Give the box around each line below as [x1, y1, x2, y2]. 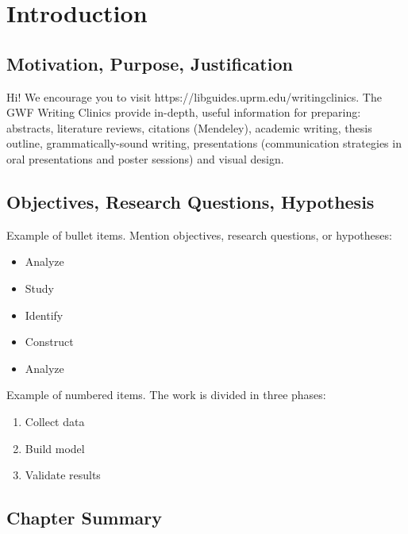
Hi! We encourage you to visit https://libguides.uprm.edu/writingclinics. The [6, 88, 382, 105]
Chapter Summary [6, 505, 162, 530]
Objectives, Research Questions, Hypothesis [6, 189, 375, 213]
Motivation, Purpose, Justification [6, 51, 293, 75]
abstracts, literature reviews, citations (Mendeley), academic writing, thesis [6, 119, 372, 136]
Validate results [25, 467, 101, 483]
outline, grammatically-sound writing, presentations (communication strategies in [6, 135, 402, 152]
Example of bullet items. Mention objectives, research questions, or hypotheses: [6, 226, 392, 243]
